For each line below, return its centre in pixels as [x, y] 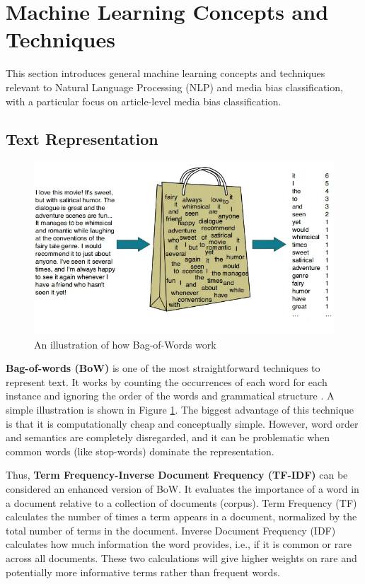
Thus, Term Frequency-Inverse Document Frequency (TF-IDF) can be [177, 475]
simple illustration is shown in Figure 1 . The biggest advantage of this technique [180, 410]
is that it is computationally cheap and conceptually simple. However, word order [182, 423]
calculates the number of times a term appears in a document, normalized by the [181, 516]
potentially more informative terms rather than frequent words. [143, 572]
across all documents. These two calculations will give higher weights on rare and [181, 557]
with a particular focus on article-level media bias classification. [144, 101]
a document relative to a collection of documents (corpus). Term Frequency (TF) [181, 502]
